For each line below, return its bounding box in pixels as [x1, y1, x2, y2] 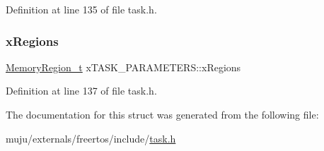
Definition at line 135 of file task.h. [6, 2, 157, 16]
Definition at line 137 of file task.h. [6, 83, 157, 98]
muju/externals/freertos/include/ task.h [6, 131, 176, 145]
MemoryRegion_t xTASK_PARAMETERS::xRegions [6, 59, 241, 74]
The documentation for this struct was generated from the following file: [6, 107, 319, 121]
